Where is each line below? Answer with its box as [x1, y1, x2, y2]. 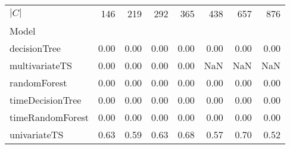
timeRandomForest [10, 110, 89, 124]
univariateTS [10, 128, 64, 141]
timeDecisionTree [10, 93, 82, 107]
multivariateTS [10, 58, 72, 72]
